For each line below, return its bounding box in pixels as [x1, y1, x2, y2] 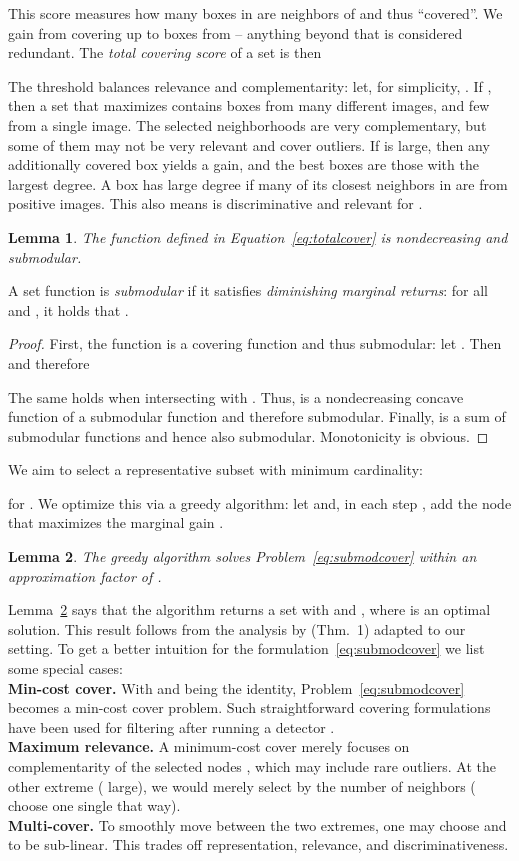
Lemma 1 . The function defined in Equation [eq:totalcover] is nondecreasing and [8, 226, 508, 247]
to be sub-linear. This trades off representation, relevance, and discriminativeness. [8, 834, 509, 855]
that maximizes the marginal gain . [8, 512, 224, 533]
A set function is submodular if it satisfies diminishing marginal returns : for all [8, 280, 489, 301]
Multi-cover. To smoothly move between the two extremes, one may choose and [8, 814, 507, 835]
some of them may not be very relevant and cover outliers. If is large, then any [8, 134, 490, 155]
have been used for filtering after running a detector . [8, 716, 335, 737]
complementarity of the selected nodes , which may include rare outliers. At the [8, 756, 497, 776]
